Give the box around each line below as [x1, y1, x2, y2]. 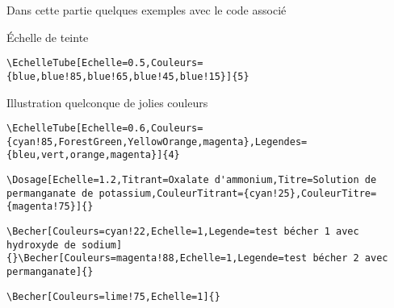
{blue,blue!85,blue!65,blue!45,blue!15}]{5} [6, 70, 249, 82]
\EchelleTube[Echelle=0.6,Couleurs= [6, 123, 203, 135]
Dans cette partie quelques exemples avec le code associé [6, 2, 287, 18]
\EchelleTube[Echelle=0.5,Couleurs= [6, 57, 203, 69]
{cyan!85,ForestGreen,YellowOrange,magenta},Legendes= [6, 135, 308, 148]
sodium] [82, 239, 123, 251]
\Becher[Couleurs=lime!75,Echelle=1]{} [6, 290, 220, 302]
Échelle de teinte [6, 28, 89, 45]
